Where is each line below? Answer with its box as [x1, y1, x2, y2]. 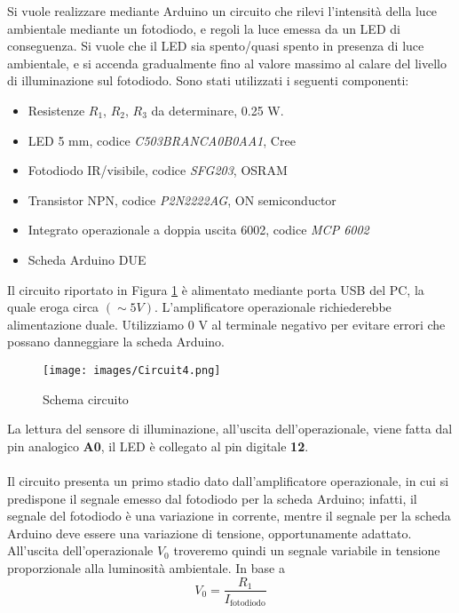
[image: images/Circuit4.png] [43, 363, 221, 377]
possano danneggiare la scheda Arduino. [7, 332, 225, 351]
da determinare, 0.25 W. [151, 100, 284, 119]
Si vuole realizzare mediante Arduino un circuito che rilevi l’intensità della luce [7, 2, 438, 20]
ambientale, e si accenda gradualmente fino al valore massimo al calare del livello [7, 53, 447, 72]
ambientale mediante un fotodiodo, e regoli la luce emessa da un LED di [7, 19, 400, 37]
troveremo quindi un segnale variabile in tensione [173, 541, 440, 560]
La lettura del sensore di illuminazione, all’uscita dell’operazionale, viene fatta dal [7, 419, 453, 438]
